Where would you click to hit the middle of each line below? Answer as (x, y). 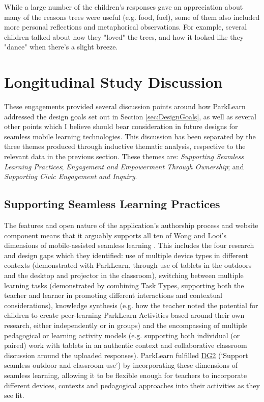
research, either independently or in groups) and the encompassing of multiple (126, 325)
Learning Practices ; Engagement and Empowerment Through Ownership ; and (124, 166)
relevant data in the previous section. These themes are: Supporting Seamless (124, 156)
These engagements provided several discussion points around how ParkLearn (125, 106)
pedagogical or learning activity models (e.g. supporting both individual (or (122, 335)
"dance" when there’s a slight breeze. (61, 47)
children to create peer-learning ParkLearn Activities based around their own (124, 315)
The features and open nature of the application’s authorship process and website (131, 225)
